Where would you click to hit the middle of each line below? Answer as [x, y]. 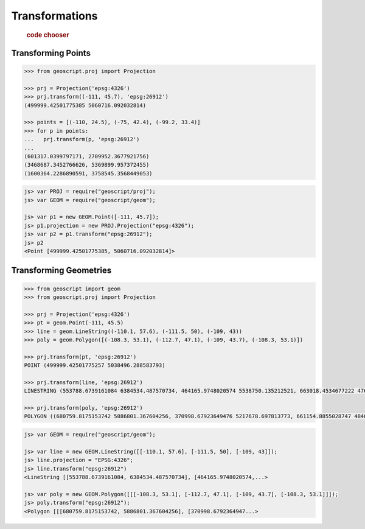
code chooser [48, 35]
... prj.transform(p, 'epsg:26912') [82, 139]
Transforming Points [51, 53]
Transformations [54, 16]
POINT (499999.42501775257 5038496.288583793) [95, 366]
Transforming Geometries [61, 271]
